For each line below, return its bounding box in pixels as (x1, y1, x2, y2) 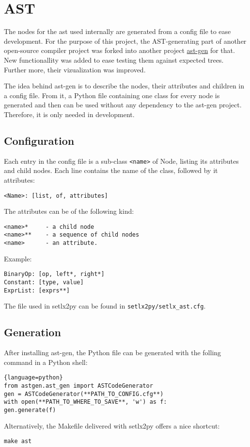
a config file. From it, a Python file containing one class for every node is (4, 90, 220, 100)
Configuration (4, 133, 75, 148)
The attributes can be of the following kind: (4, 206, 134, 216)
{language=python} (4, 374, 63, 381)
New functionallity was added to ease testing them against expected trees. (4, 54, 224, 65)
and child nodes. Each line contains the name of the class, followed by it (4, 165, 218, 175)
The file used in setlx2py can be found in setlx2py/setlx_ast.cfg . (4, 301, 206, 311)
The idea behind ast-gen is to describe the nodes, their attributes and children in (4, 81, 245, 91)
